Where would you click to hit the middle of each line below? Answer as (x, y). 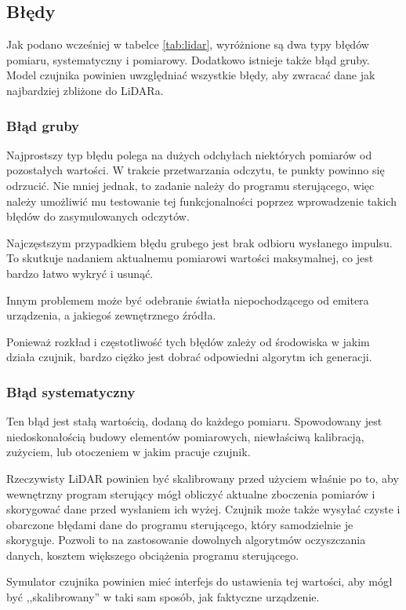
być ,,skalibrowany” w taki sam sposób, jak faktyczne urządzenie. (163, 597)
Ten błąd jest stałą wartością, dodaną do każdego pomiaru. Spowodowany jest (194, 421)
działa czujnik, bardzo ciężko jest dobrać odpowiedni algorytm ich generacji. (189, 357)
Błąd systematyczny (71, 391)
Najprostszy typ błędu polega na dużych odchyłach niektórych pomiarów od (189, 154)
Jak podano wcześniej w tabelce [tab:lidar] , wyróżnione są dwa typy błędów (188, 44)
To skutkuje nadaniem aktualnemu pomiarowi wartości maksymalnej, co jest (190, 258)
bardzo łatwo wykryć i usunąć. (80, 273)
